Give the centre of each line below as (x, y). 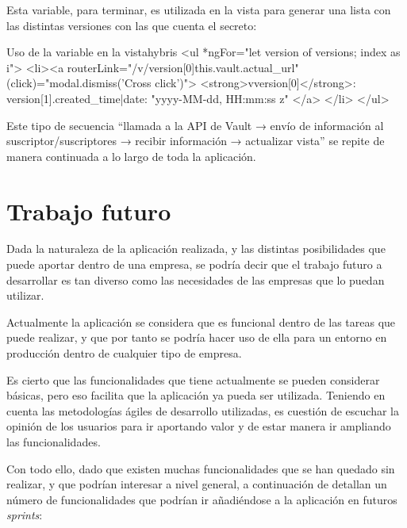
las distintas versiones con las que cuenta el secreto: (132, 25)
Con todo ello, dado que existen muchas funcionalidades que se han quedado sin (201, 468)
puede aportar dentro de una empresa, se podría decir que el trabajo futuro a (194, 264)
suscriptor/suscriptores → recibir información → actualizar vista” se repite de (196, 141)
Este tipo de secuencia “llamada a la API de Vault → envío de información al (195, 125)
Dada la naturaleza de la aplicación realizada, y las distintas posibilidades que (196, 249)
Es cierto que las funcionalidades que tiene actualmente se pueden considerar (193, 379)
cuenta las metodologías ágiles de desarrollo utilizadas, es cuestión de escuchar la (203, 410)
